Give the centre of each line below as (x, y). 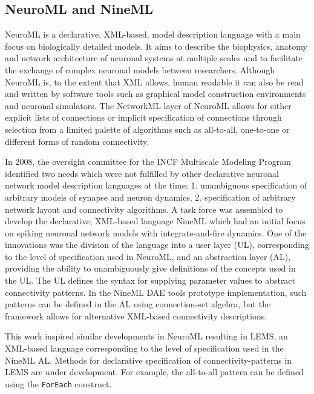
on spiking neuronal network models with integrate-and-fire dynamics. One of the (156, 232)
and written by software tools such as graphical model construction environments (155, 94)
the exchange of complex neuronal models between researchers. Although (140, 69)
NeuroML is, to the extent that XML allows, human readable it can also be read (154, 82)
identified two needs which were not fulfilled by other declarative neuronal (142, 173)
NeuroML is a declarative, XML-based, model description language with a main (153, 34)
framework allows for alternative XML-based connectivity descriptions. (136, 316)
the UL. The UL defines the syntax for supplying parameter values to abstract (150, 280)
